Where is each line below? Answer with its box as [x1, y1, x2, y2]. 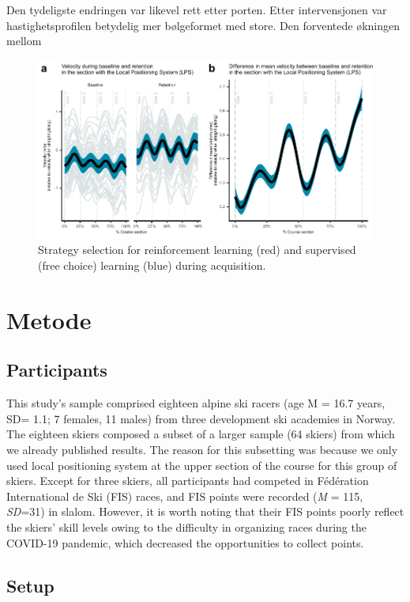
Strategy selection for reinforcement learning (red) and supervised [38, 241, 356, 258]
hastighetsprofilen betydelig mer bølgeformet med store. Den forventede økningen [6, 17, 401, 33]
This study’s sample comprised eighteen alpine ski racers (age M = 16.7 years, [6, 395, 386, 411]
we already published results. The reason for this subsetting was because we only [6, 441, 398, 458]
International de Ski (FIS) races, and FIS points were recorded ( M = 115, [6, 487, 363, 504]
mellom [6, 32, 42, 49]
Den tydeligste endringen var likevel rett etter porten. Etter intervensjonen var [6, 2, 387, 17]
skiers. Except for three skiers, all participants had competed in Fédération [6, 472, 369, 489]
